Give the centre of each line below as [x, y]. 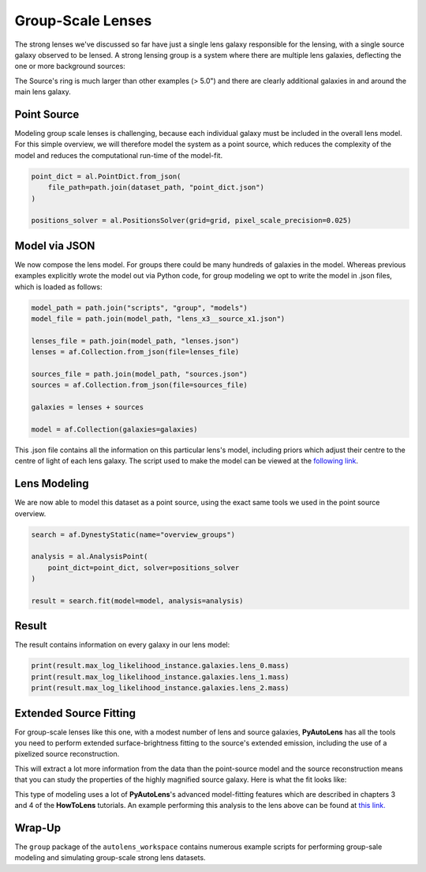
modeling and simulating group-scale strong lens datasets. [110, 858]
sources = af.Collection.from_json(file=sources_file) [139, 385]
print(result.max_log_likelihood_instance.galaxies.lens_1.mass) [160, 677]
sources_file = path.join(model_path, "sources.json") [139, 374]
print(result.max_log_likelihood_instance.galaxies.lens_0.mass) [160, 666]
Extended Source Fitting [75, 713]
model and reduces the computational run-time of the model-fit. [119, 155]
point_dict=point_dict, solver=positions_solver [144, 568]
